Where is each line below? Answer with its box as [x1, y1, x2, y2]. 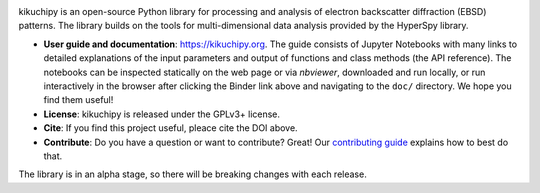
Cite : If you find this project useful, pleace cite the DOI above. [43, 122, 299, 134]
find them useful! [43, 94, 114, 106]
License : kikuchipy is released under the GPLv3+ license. [43, 108, 280, 120]
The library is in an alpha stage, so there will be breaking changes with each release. [18, 168, 367, 180]
